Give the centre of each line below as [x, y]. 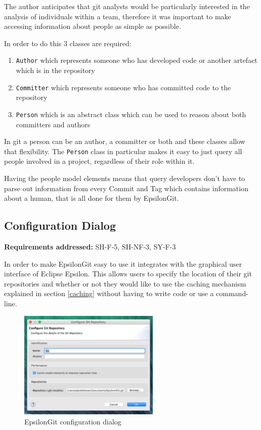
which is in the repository [55, 70]
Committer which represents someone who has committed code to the [123, 87]
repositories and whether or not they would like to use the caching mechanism [125, 283]
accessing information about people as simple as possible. [93, 26]
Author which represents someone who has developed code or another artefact [137, 60]
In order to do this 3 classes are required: [68, 43]
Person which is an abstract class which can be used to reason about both [131, 114]
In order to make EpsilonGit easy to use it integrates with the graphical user [123, 263]
